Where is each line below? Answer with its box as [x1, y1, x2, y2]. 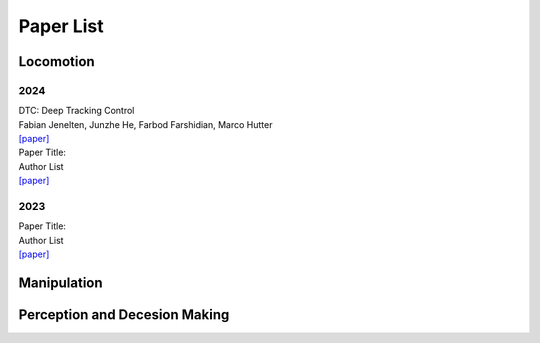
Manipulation [18, 275, 104, 291]
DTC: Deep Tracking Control [18, 105, 135, 117]
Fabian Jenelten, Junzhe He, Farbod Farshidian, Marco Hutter [18, 118, 273, 130]
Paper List [18, 15, 104, 37]
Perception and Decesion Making [18, 306, 230, 324]
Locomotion [18, 53, 95, 70]
